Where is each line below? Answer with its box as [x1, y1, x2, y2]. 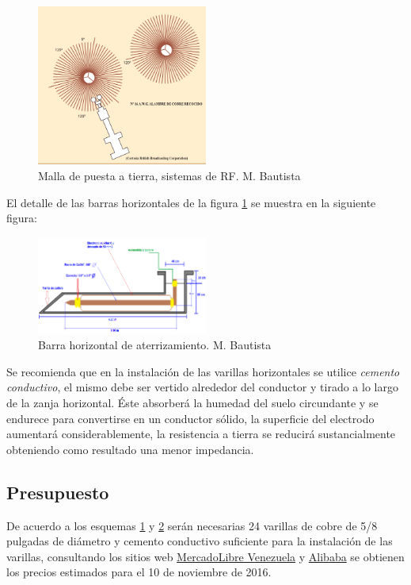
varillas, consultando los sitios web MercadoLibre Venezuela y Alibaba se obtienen [6, 548, 405, 564]
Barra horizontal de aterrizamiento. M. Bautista [38, 337, 272, 353]
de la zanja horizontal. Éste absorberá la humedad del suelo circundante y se [6, 394, 379, 410]
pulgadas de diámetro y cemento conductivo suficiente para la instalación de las [6, 533, 393, 549]
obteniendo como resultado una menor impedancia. [6, 441, 254, 457]
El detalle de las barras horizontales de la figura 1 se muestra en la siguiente [6, 194, 376, 210]
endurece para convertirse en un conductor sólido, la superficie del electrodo [6, 410, 375, 426]
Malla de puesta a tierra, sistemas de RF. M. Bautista [38, 167, 301, 183]
